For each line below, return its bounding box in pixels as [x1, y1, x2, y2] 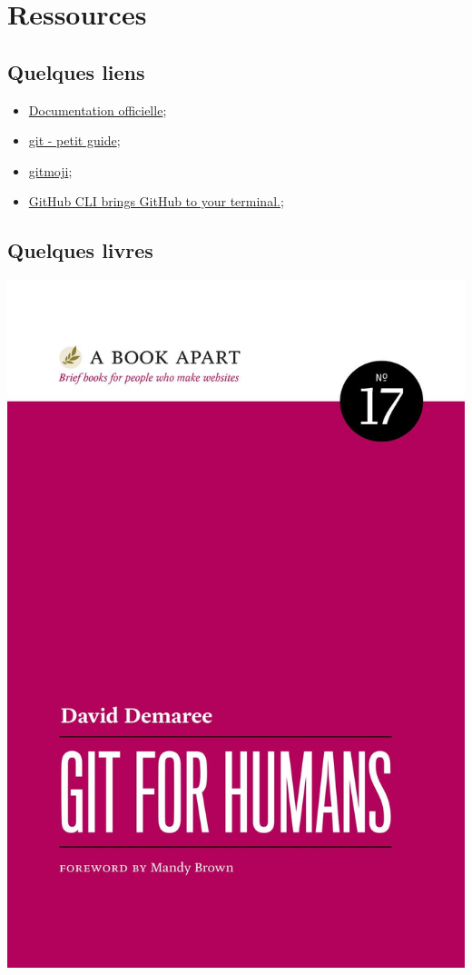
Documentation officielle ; [28, 100, 167, 119]
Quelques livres [7, 236, 153, 264]
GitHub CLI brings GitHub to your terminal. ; [28, 192, 284, 211]
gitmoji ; [28, 161, 73, 180]
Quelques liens [7, 57, 145, 85]
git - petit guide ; [28, 131, 121, 150]
